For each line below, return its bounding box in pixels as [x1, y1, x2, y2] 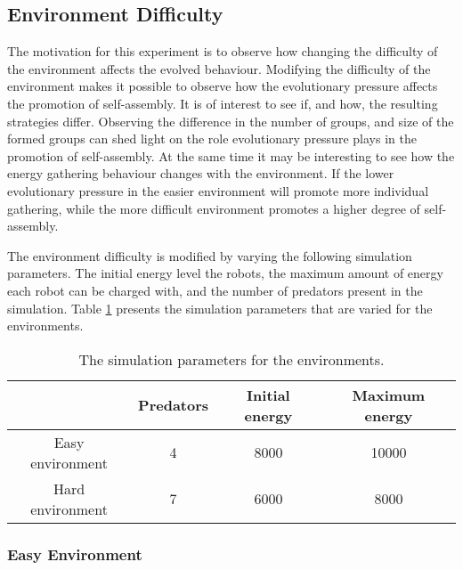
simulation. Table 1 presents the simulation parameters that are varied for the [7, 298, 433, 317]
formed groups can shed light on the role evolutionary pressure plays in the [7, 129, 417, 148]
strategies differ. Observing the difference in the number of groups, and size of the [7, 111, 454, 130]
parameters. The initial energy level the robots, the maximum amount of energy [7, 264, 443, 282]
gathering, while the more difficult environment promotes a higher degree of [7, 199, 420, 217]
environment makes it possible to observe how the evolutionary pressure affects [7, 77, 438, 95]
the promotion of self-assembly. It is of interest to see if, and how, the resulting [7, 94, 438, 112]
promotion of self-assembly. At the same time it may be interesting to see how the [7, 146, 455, 165]
